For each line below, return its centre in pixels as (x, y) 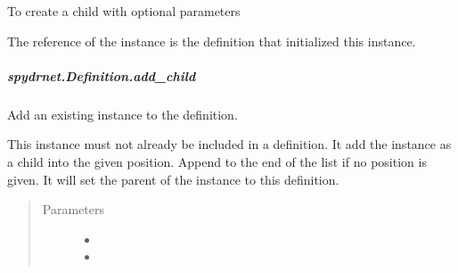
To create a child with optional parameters (124, 11)
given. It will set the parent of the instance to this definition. (173, 179)
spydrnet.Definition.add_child (102, 75)
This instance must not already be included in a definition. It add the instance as (229, 144)
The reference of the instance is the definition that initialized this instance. (212, 41)
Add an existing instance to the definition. (123, 114)
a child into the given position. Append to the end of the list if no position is (217, 161)
